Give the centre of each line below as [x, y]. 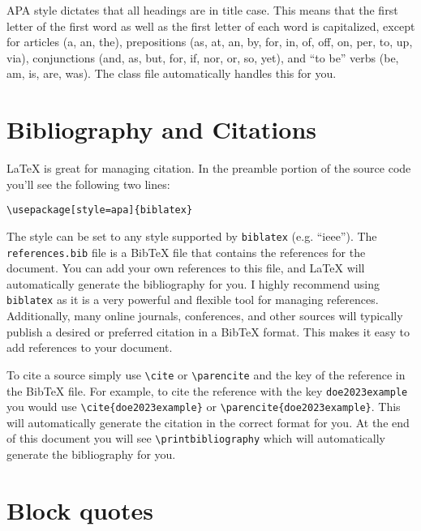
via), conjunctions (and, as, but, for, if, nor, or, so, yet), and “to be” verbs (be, [203, 57]
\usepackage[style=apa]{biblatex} [100, 210]
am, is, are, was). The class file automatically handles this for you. [172, 73]
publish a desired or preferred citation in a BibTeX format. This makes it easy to [208, 331]
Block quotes [80, 510]
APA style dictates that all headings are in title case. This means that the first [202, 10]
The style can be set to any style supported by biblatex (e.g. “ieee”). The [192, 236]
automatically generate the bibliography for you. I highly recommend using [193, 283]
